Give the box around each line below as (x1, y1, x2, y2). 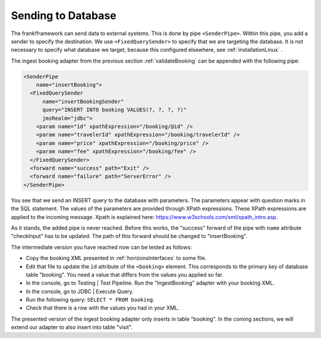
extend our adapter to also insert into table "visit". (11, 324, 133, 331)
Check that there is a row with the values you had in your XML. (26, 304, 180, 312)
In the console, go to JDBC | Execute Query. (26, 287, 134, 295)
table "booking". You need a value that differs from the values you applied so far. (26, 271, 224, 278)
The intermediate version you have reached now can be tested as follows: (11, 243, 193, 251)
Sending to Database (11, 9, 117, 22)
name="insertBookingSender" (42, 98, 124, 105)
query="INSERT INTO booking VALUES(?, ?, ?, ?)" (42, 107, 187, 113)
